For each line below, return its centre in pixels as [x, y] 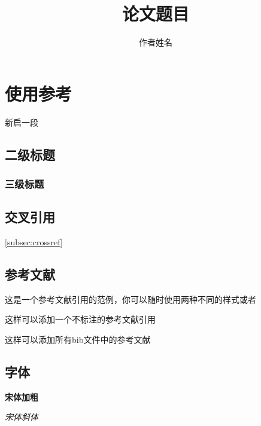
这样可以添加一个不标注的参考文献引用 [80, 319]
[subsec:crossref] [34, 242]
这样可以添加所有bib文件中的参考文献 [78, 340]
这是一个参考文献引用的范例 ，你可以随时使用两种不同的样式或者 [130, 299]
